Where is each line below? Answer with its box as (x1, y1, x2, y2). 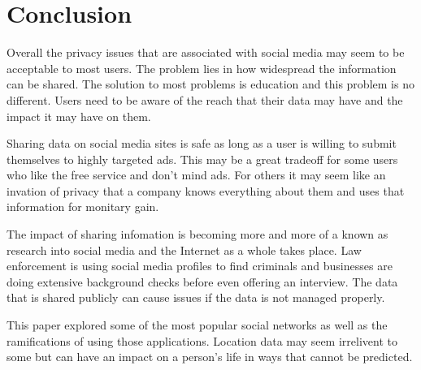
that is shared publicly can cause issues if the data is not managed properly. (7, 289, 385, 306)
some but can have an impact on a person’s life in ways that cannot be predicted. (7, 348, 413, 365)
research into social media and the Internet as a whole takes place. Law (7, 241, 362, 258)
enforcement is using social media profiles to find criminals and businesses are (7, 257, 393, 274)
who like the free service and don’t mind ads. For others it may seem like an (7, 166, 386, 183)
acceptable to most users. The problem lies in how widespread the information (7, 59, 397, 76)
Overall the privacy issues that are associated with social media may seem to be (7, 44, 405, 61)
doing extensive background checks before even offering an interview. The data (7, 273, 398, 290)
